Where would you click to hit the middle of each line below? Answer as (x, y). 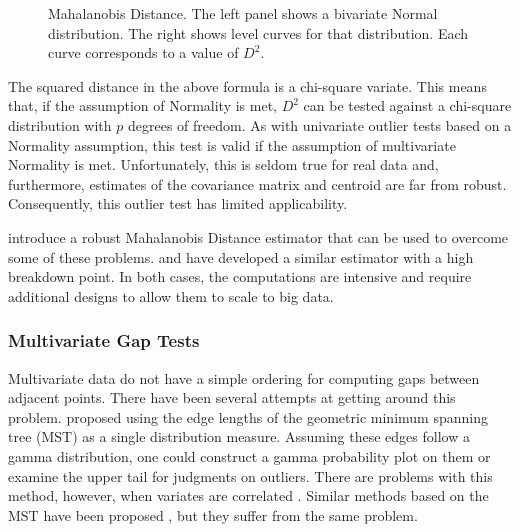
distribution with (60, 124)
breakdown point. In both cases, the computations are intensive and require (240, 276)
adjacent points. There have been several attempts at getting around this (232, 397)
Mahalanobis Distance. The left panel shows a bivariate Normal (243, 13)
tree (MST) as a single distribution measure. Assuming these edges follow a (239, 436)
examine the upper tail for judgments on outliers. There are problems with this (250, 475)
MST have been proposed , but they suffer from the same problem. (213, 514)
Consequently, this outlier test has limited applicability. (178, 203)
